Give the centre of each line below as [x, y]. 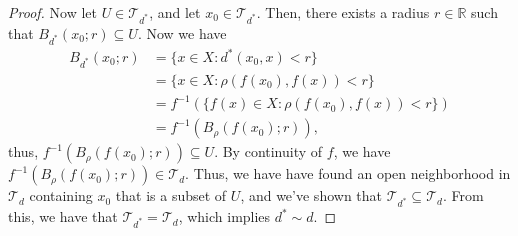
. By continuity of [268, 151]
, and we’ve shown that [311, 195]
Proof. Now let [52, 12]
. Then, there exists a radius [343, 12]
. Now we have [182, 32]
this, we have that [63, 216]
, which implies [224, 216]
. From [463, 195]
